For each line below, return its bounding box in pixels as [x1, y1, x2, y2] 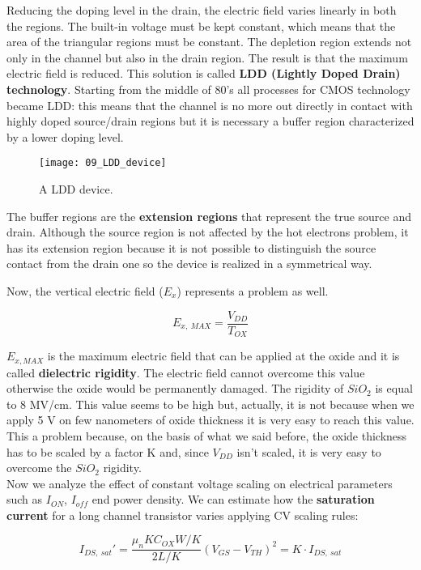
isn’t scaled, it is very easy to [236, 443, 381, 460]
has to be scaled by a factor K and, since [6, 443, 209, 460]
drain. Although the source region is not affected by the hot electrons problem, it [6, 223, 409, 240]
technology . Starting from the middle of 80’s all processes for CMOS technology [6, 80, 410, 97]
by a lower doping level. [6, 128, 124, 145]
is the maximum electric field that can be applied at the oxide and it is [47, 347, 400, 364]
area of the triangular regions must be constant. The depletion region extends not [6, 33, 412, 50]
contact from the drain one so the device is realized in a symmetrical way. [6, 255, 372, 272]
